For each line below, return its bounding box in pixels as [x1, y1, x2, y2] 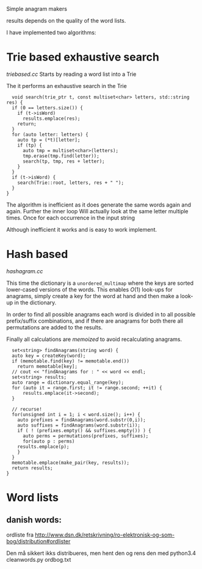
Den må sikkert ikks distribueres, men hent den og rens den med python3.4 [6, 549, 197, 557]
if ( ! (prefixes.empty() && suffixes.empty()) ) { [17, 427, 151, 433]
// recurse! [12, 406, 43, 412]
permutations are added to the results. [6, 323, 103, 331]
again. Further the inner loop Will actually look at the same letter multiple [6, 207, 189, 215]
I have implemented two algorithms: [6, 29, 96, 36]
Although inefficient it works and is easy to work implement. [6, 226, 157, 233]
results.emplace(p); [17, 443, 70, 450]
